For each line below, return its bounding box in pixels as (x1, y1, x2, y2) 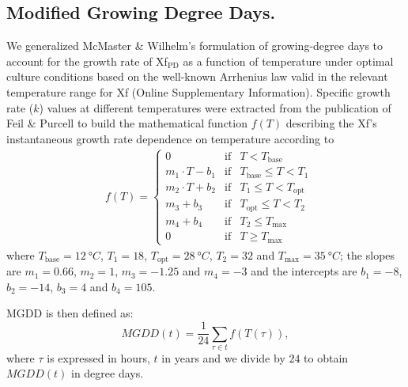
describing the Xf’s (285, 115, 377, 131)
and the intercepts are (251, 263, 357, 279)
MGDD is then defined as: (6, 305, 134, 321)
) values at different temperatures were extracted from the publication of (39, 99, 391, 116)
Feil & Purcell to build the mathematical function (6, 115, 247, 131)
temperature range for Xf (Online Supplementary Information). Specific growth (6, 83, 391, 100)
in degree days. (70, 365, 144, 381)
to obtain (304, 349, 349, 366)
